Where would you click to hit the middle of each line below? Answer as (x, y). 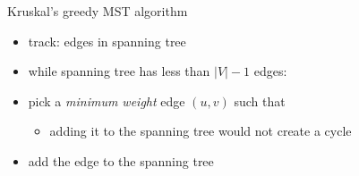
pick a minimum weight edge (107, 101)
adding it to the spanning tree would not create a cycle (201, 131)
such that (260, 101)
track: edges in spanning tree (107, 41)
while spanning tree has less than (119, 71)
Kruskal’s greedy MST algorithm (98, 11)
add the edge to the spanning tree (121, 160)
